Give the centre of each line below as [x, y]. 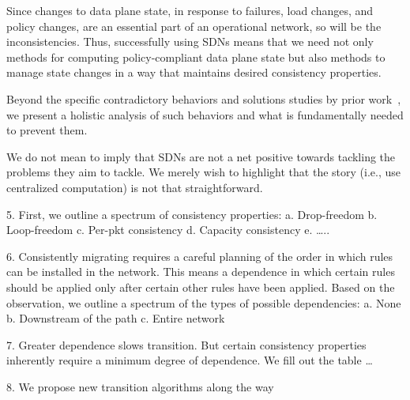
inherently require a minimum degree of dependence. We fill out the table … [190, 360]
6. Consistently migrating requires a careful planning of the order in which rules [200, 256]
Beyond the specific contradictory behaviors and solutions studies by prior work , [204, 98]
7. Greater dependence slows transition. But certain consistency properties [186, 344]
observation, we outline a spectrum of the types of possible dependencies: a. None [204, 302]
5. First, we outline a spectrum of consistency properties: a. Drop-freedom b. [192, 214]
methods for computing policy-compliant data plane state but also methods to [196, 57]
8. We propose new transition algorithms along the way [140, 386]
